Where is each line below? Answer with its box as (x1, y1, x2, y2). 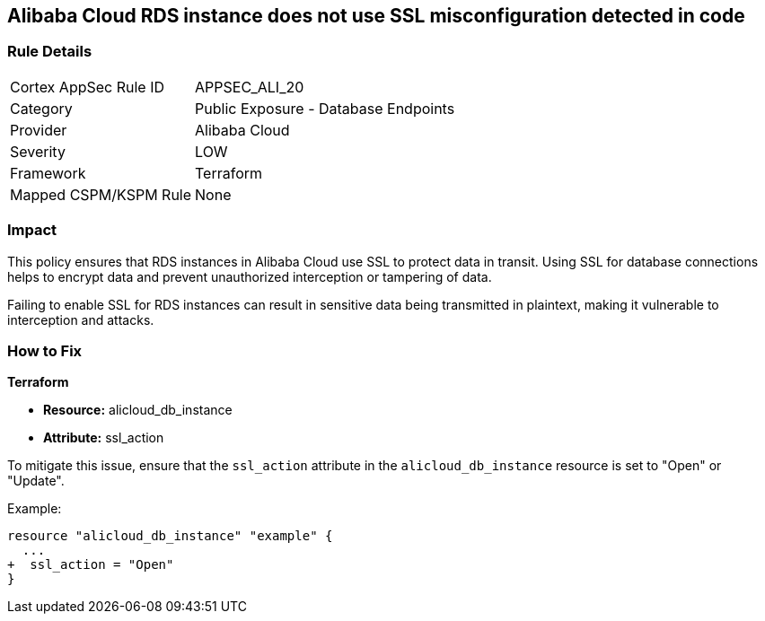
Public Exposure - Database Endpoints (195, 99, 455, 118)
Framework (10, 163, 86, 182)
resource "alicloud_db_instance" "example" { (7, 529, 333, 544)
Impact (7, 221, 57, 240)
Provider (10, 120, 67, 139)
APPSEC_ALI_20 (195, 77, 304, 96)
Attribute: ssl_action (43, 430, 164, 446)
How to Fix (7, 341, 83, 360)
